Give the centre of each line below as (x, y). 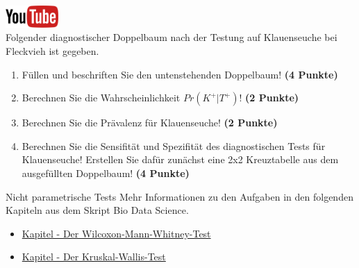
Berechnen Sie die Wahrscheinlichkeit (101, 98)
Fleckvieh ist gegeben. (52, 51)
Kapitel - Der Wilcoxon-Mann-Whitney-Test (116, 233)
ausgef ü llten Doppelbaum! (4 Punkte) (106, 173)
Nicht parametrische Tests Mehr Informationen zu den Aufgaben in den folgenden (179, 196)
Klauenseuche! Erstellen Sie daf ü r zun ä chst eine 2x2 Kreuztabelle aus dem (180, 159)
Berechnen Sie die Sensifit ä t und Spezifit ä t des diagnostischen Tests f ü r (174, 145)
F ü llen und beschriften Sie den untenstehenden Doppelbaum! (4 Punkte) (180, 74)
